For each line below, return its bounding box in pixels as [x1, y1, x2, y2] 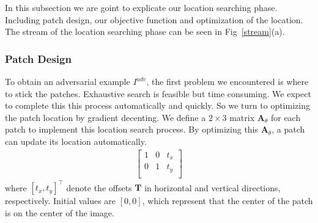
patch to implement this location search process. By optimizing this [5, 123, 259, 136]
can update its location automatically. [5, 134, 147, 147]
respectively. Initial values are [5, 194, 116, 207]
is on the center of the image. [5, 206, 114, 219]
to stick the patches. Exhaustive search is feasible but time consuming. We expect [5, 87, 311, 100]
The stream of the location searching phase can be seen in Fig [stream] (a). [5, 25, 285, 38]
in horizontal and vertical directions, [144, 181, 281, 194]
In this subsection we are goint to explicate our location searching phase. [5, 1, 278, 13]
